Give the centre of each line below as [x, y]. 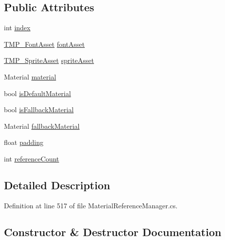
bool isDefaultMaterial [37, 93]
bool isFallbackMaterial [39, 110]
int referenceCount [32, 158]
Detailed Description [57, 185]
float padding [24, 142]
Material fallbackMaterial [42, 126]
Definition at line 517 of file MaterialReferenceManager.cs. [91, 205]
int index [17, 28]
